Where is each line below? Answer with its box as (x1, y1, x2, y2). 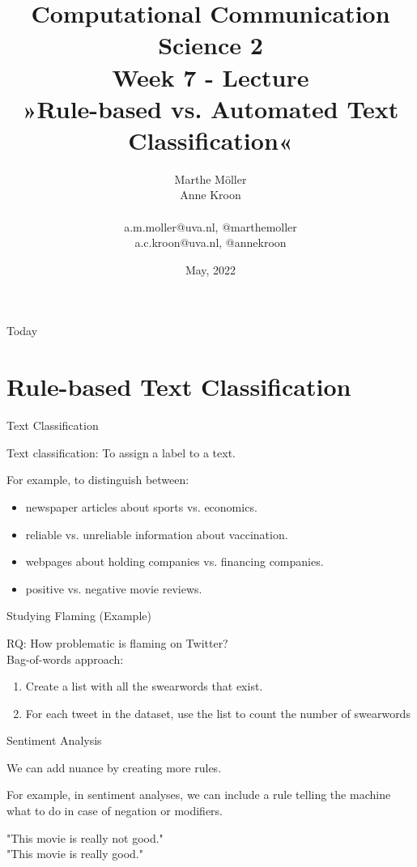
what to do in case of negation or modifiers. (6, 802, 223, 819)
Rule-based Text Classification (6, 370, 351, 403)
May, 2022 (185, 261, 236, 278)
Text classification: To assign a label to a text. (6, 444, 236, 461)
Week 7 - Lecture (112, 60, 309, 93)
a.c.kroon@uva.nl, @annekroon (134, 234, 287, 251)
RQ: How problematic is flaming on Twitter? (6, 634, 228, 651)
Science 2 (158, 28, 263, 62)
